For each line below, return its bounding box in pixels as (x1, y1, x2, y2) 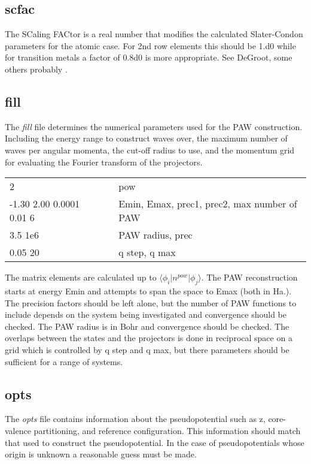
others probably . (5, 62, 68, 75)
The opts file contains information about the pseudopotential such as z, (5, 412, 266, 425)
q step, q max (118, 245, 176, 260)
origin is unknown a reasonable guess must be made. (5, 448, 197, 460)
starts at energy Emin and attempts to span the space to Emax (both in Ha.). (5, 284, 292, 297)
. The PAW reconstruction (201, 271, 298, 284)
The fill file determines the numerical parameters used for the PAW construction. (5, 120, 303, 132)
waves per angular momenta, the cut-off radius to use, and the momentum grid (5, 143, 295, 156)
